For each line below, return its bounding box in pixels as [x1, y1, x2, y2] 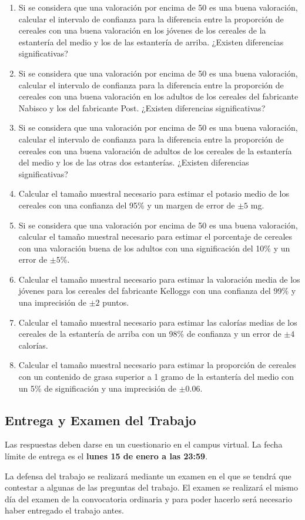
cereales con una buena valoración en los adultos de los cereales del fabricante [18, 90, 299, 102]
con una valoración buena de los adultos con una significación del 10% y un [18, 241, 290, 254]
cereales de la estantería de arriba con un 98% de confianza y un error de [18, 327, 281, 340]
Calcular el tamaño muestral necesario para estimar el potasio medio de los [18, 187, 289, 200]
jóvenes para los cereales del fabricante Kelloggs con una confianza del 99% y [18, 284, 296, 297]
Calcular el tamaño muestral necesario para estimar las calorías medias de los [18, 316, 297, 328]
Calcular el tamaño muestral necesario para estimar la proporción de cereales [18, 359, 296, 371]
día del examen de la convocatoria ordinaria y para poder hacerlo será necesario [5, 492, 292, 505]
